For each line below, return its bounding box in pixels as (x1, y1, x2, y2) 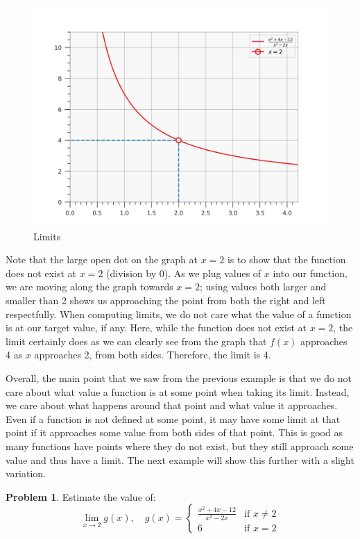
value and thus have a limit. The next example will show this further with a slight (6, 452, 354, 467)
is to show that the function (227, 252, 346, 267)
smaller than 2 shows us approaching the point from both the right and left (6, 292, 326, 307)
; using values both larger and (200, 279, 327, 294)
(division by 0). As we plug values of (106, 265, 262, 280)
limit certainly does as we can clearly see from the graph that (6, 333, 267, 348)
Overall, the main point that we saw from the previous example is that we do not (6, 370, 352, 385)
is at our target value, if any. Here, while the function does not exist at (6, 320, 307, 335)
